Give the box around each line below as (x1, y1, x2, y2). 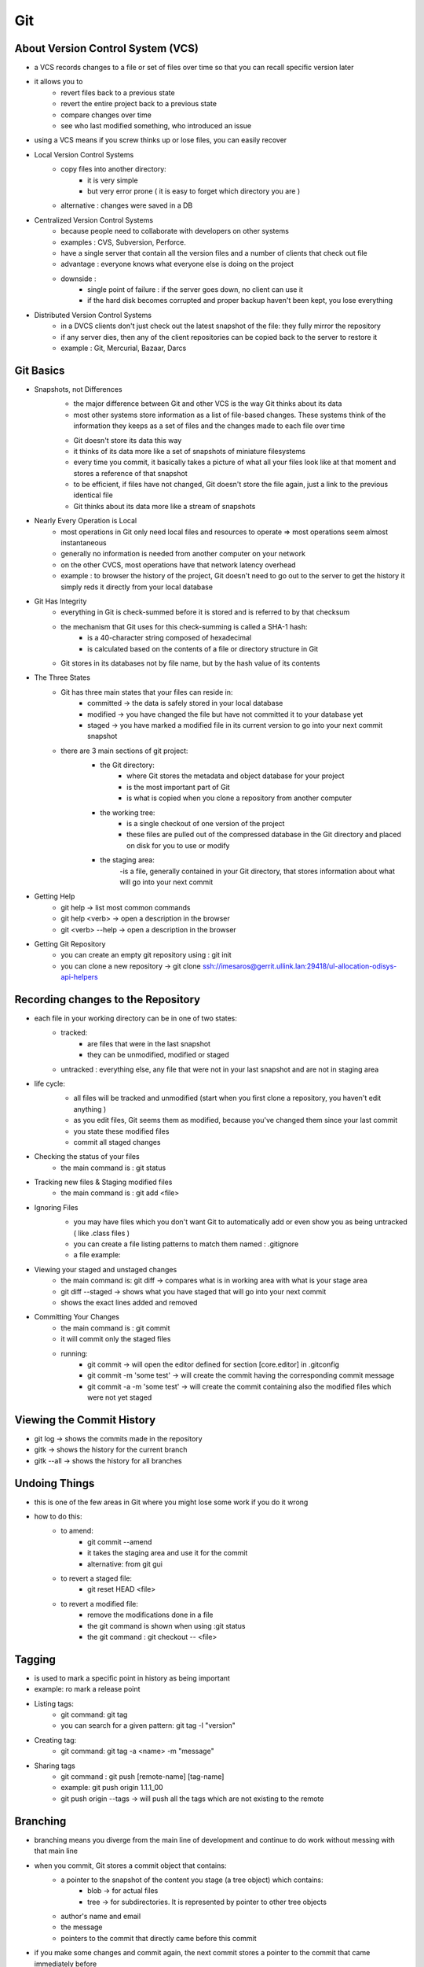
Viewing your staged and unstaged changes (34, 1264, 177, 1274)
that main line (34, 1846, 79, 1856)
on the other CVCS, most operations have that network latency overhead (60, 559, 296, 570)
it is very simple (87, 175, 138, 185)
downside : (60, 274, 97, 283)
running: (60, 1349, 88, 1358)
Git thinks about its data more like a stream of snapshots (73, 501, 256, 511)
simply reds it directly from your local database (60, 582, 214, 592)
